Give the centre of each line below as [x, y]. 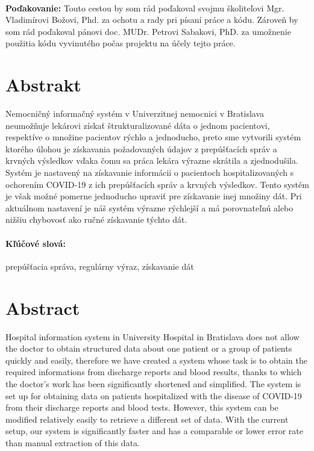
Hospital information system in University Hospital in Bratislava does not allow [152, 336]
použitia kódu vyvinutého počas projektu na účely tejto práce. [121, 43]
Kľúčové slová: [36, 243]
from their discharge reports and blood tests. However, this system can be [142, 407]
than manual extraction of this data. [73, 442]
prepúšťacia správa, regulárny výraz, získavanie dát [100, 266]
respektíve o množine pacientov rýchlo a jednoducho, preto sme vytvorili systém [153, 137]
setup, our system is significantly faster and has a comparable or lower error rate [154, 431]
